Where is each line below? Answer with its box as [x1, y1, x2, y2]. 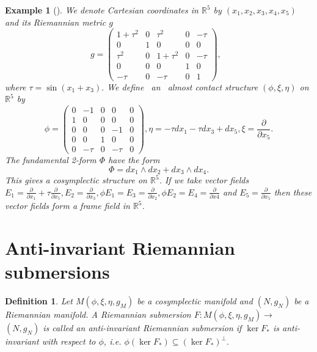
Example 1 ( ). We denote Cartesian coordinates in [5, 4, 199, 16]
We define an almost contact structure [107, 80, 258, 93]
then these [274, 185, 312, 198]
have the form [108, 153, 160, 166]
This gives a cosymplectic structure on [5, 174, 147, 186]
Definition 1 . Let [5, 295, 73, 307]
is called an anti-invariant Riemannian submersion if [43, 321, 242, 334]
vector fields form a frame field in [5, 199, 130, 212]
